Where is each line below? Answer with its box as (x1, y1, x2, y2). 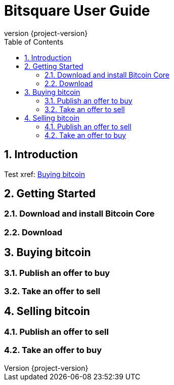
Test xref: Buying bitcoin (4, 169, 85, 179)
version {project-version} (4, 28, 88, 38)
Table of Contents (4, 37, 64, 46)
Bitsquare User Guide (4, 2, 150, 19)
